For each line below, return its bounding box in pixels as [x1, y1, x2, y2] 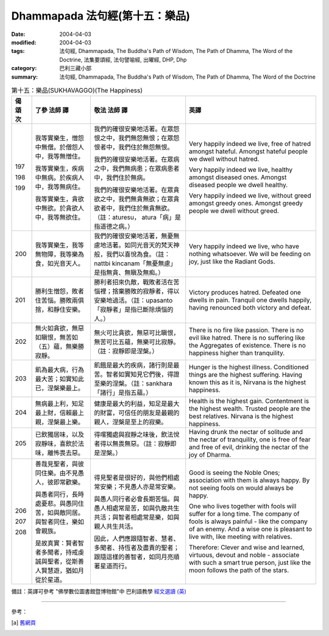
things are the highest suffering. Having [189, 371, 303, 379]
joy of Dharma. [189, 451, 232, 459]
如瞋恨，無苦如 [35, 333, 79, 341]
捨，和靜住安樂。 [35, 305, 85, 314]
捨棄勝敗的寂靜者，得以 [112, 287, 180, 296]
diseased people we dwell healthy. [189, 180, 288, 189]
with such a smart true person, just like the [189, 559, 311, 567]
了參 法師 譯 [35, 106, 69, 115]
